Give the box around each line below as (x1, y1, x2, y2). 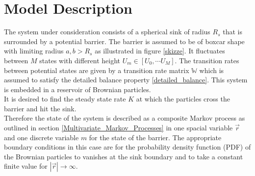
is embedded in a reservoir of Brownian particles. (4, 84, 151, 94)
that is (223, 26, 242, 37)
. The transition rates (175, 55, 239, 65)
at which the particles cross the (136, 94, 230, 104)
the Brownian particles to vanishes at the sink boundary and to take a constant (4, 151, 243, 161)
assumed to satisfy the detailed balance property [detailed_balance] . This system (4, 75, 248, 85)
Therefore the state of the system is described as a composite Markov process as (4, 113, 245, 123)
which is (199, 65, 224, 75)
